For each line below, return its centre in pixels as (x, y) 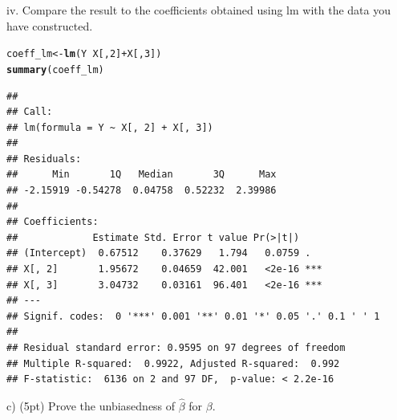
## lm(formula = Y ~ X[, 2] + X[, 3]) (110, 127)
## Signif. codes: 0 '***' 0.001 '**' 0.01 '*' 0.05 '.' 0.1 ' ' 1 (193, 316)
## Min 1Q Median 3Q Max (142, 175)
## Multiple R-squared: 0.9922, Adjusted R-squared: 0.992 (173, 363)
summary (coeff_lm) (55, 69)
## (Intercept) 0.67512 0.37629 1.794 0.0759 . (159, 253)
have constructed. (50, 25)
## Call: (30, 112)
